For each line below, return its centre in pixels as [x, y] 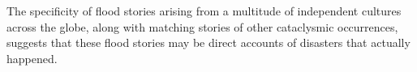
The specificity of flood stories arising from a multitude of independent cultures [204, 11]
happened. [32, 58]
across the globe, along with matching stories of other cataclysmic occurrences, [202, 26]
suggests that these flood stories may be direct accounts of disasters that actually [208, 42]
